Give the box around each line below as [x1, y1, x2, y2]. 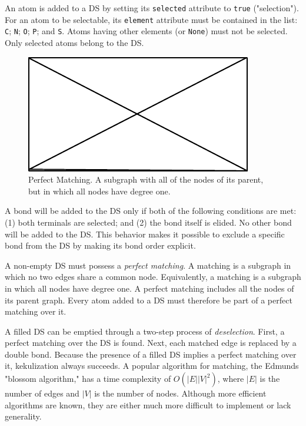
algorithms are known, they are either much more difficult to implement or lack [5, 398, 291, 411]
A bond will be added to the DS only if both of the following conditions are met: [5, 204, 297, 217]
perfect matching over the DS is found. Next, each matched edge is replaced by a [5, 336, 297, 349]
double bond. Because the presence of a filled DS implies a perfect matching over [5, 348, 297, 360]
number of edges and [5, 387, 79, 399]
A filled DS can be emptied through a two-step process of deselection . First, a [5, 325, 285, 337]
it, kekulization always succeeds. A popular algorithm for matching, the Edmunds [5, 359, 299, 372]
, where [217, 372, 244, 385]
